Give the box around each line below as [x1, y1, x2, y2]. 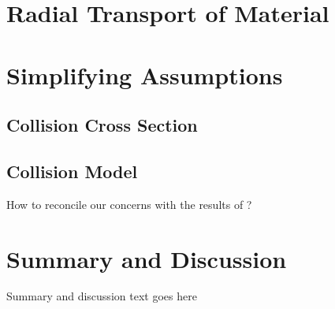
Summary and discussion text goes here [6, 288, 197, 304]
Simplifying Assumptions [6, 58, 283, 91]
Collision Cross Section [6, 113, 198, 137]
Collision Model [6, 158, 138, 183]
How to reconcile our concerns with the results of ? [6, 195, 252, 212]
